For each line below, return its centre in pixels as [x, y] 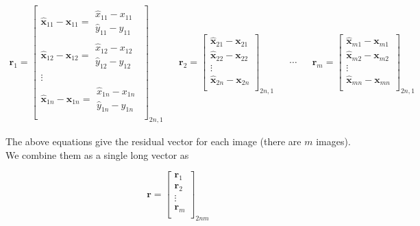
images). [333, 141]
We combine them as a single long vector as [97, 154]
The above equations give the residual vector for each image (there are [153, 141]
